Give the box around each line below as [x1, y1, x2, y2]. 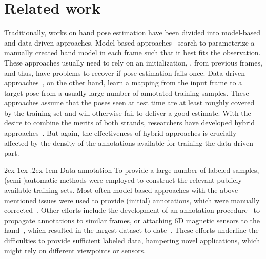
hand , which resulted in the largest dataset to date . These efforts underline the [4, 225, 259, 235]
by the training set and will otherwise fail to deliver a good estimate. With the [4, 107, 251, 118]
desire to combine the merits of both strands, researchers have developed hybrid [4, 117, 255, 128]
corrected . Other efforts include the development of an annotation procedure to [4, 205, 260, 215]
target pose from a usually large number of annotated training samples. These [4, 87, 249, 98]
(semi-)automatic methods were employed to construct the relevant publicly [4, 175, 242, 185]
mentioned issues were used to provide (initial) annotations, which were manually [4, 195, 260, 205]
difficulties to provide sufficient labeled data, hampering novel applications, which [4, 235, 260, 245]
